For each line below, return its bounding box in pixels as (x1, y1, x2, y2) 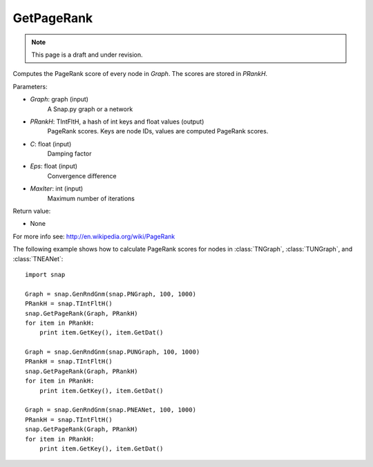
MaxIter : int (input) (30, 184, 84, 193)
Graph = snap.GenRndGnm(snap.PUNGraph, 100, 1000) (25, 348, 200, 356)
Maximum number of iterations (47, 194, 135, 202)
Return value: (12, 207, 51, 216)
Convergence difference (47, 171, 117, 180)
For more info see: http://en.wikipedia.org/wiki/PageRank (12, 232, 175, 240)
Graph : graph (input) (30, 95, 89, 104)
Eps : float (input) (30, 162, 78, 171)
